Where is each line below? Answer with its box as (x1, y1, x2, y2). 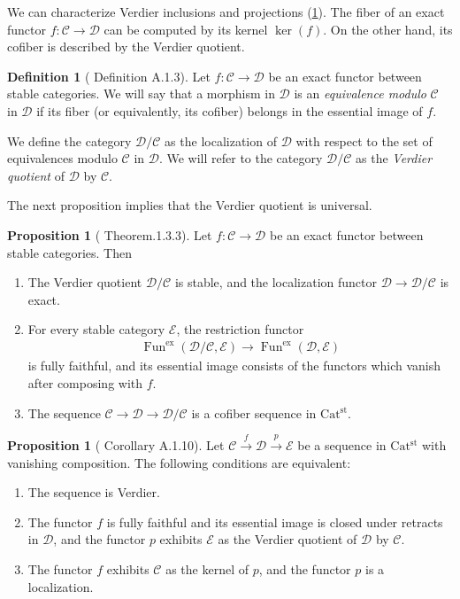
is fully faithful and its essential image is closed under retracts (106, 512, 443, 531)
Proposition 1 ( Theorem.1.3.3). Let (7, 225, 212, 244)
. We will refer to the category (158, 149, 323, 167)
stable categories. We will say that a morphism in (7, 84, 275, 103)
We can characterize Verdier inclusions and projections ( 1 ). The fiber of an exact (7, 3, 445, 20)
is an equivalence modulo (294, 84, 426, 103)
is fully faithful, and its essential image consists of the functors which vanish (27, 356, 441, 375)
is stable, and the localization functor (174, 273, 378, 292)
